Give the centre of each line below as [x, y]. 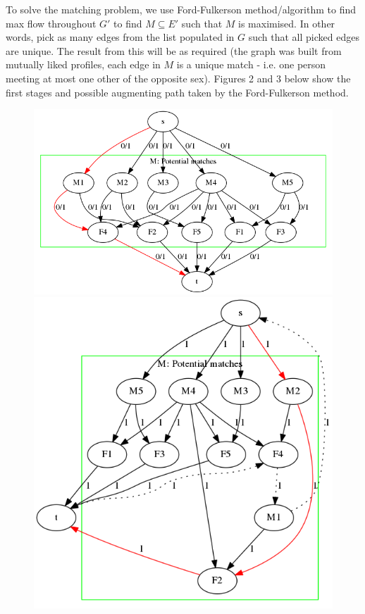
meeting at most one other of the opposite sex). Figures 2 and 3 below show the [178, 78]
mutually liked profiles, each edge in [83, 64]
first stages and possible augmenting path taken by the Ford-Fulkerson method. [177, 92]
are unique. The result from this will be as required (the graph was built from [174, 50]
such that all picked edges [304, 37]
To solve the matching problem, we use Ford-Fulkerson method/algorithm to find [181, 9]
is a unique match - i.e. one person [251, 64]
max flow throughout [51, 23]
